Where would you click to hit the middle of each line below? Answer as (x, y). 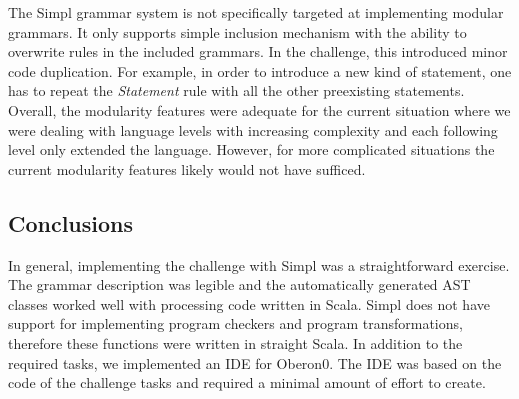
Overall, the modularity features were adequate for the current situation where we (259, 109)
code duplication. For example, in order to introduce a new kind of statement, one (260, 70)
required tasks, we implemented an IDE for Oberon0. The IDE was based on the (255, 362)
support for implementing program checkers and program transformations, (235, 323)
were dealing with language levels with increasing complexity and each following (253, 129)
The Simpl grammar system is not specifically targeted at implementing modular (256, 12)
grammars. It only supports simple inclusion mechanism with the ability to (237, 31)
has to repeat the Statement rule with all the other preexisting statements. (236, 90)
